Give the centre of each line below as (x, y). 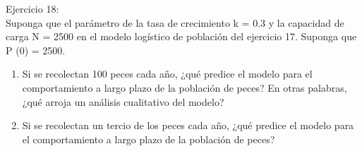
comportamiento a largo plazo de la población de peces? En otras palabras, (185, 87)
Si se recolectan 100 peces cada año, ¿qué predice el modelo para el (167, 74)
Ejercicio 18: (32, 8)
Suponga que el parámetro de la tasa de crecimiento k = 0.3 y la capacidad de (175, 22)
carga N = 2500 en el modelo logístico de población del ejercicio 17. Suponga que (181, 36)
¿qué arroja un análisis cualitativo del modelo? (123, 101)
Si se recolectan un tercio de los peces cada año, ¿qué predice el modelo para (188, 125)
